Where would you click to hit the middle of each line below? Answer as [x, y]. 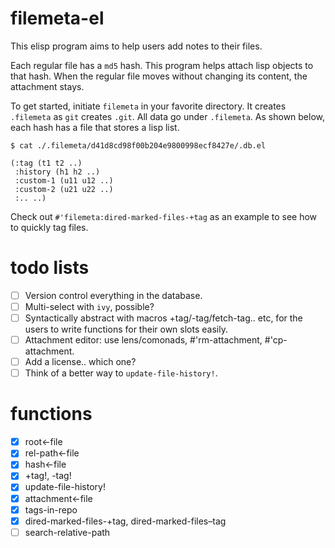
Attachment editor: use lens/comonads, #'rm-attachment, [143, 340]
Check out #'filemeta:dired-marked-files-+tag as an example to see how [164, 216]
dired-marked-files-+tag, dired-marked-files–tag [125, 521]
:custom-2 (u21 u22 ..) [64, 189]
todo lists [50, 268]
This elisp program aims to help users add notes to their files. [136, 46]
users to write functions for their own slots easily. [126, 329]
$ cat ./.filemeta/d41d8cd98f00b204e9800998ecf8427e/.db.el [138, 145]
